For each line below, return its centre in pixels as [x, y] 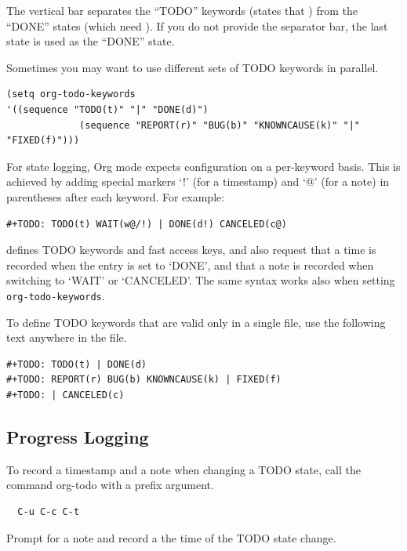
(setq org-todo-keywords [71, 94]
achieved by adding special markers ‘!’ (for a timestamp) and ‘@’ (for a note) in [198, 181]
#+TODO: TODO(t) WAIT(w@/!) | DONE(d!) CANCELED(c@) [147, 224]
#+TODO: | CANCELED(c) [65, 395]
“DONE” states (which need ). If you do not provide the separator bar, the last [197, 25]
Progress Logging [78, 436]
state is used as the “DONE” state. [91, 41]
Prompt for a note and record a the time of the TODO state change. [171, 537]
